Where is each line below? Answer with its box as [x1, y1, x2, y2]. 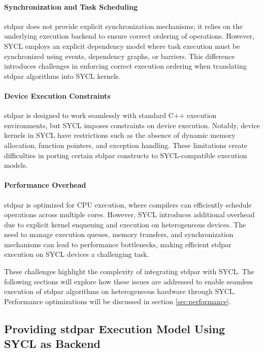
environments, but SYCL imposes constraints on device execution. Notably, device [4, 120, 260, 130]
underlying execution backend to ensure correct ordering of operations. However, [4, 31, 254, 41]
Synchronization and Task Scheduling [4, 1, 138, 12]
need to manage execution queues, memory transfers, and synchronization [4, 229, 234, 240]
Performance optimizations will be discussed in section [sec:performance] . [4, 296, 231, 306]
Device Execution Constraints [4, 90, 111, 101]
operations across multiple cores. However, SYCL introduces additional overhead [4, 209, 255, 220]
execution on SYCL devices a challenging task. [4, 249, 149, 259]
